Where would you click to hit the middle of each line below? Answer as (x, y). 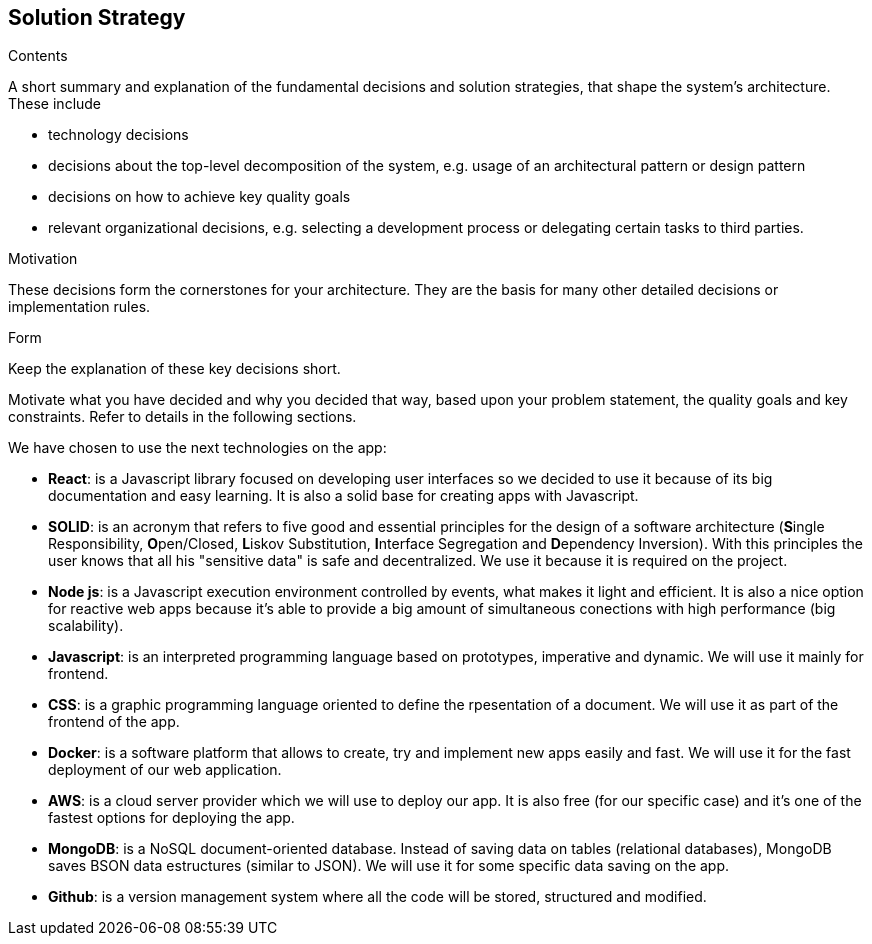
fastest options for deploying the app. (171, 818)
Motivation (43, 259)
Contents (38, 56)
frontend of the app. (114, 722)
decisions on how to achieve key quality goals (199, 197)
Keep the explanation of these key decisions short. (174, 369)
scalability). (86, 626)
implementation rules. (79, 307)
